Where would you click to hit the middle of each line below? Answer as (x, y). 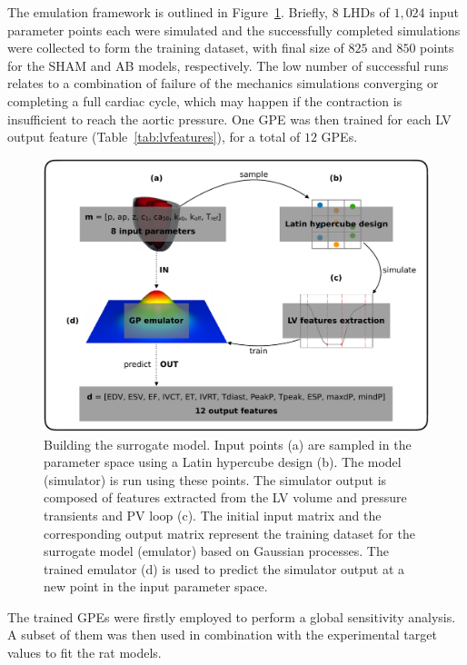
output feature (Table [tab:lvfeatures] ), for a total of (154, 137)
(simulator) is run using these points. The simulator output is (215, 479)
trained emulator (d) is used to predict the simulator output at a (224, 568)
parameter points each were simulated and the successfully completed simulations (234, 30)
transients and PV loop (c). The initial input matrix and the (213, 515)
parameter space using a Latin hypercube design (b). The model (223, 462)
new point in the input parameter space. (156, 586)
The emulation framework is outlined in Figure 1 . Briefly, (168, 12)
